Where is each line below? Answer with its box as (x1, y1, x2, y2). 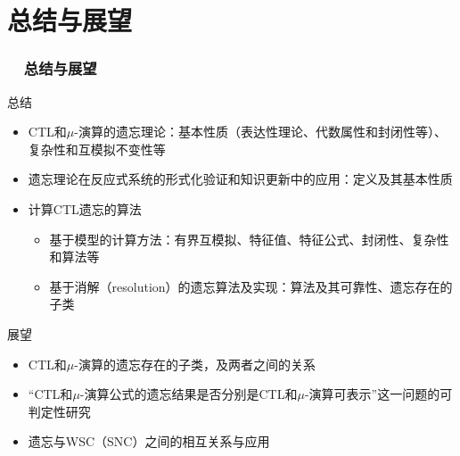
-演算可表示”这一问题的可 (304, 385, 453, 403)
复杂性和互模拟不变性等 (28, 139, 166, 158)
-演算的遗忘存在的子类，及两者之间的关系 (74, 354, 316, 373)
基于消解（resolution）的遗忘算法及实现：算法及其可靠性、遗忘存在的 (49, 277, 453, 295)
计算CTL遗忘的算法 (28, 199, 142, 218)
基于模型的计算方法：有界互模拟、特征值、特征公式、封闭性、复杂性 (49, 229, 449, 248)
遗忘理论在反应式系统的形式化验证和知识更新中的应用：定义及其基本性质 (28, 170, 453, 188)
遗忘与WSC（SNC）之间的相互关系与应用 (28, 432, 270, 451)
